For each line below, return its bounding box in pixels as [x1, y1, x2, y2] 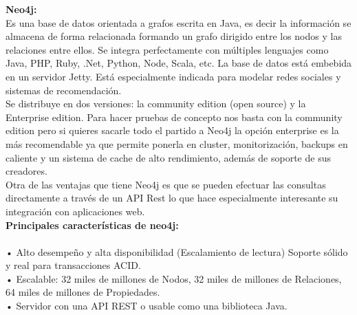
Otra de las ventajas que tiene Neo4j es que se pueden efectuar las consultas [6, 177, 326, 191]
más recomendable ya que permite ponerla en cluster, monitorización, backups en [6, 136, 348, 151]
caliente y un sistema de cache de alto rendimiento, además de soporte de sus [6, 150, 331, 164]
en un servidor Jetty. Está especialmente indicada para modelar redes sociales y [6, 69, 341, 83]
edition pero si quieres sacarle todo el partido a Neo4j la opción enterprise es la [6, 123, 339, 138]
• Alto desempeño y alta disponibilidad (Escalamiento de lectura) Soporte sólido [6, 244, 348, 259]
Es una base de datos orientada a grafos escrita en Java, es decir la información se [6, 15, 351, 30]
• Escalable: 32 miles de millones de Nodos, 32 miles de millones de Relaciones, [6, 271, 342, 285]
